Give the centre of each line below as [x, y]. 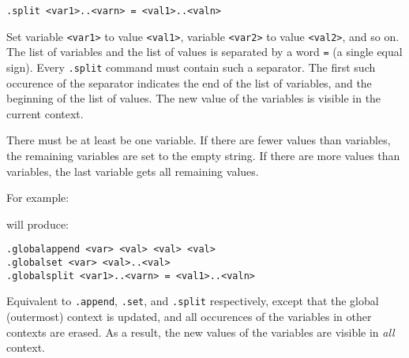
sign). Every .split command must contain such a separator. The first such [191, 67]
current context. [45, 113]
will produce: [38, 224]
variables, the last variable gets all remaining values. [133, 171]
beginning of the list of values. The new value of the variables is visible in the [194, 98]
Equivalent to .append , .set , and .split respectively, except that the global [193, 301]
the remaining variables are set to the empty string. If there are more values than [203, 155]
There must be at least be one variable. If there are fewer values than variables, [199, 140]
